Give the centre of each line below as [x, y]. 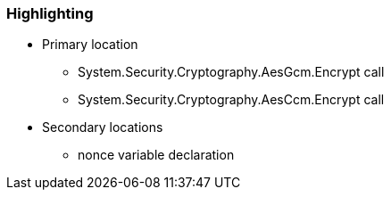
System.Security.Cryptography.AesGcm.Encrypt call [231, 72]
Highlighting [50, 13]
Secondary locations [103, 127]
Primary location [90, 45]
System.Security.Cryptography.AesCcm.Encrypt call [231, 100]
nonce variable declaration [156, 155]
